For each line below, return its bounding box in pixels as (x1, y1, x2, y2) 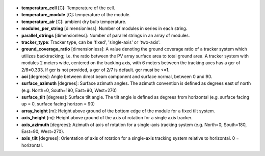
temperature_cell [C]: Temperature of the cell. (21, 5, 115, 11)
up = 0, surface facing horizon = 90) (21, 101, 95, 107)
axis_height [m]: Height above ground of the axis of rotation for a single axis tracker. (21, 115, 193, 121)
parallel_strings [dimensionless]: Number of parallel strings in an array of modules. (21, 32, 190, 38)
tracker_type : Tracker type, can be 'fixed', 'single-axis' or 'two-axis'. (21, 39, 161, 45)
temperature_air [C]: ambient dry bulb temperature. (21, 19, 127, 25)
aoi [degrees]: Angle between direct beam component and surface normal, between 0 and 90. (21, 74, 212, 79)
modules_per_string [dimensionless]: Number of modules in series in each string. (21, 26, 187, 31)
